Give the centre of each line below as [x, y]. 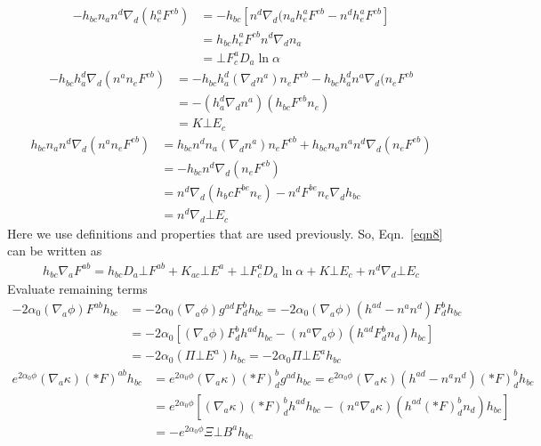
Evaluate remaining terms [77, 289]
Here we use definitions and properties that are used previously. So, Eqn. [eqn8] [225, 233]
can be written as [55, 251]
